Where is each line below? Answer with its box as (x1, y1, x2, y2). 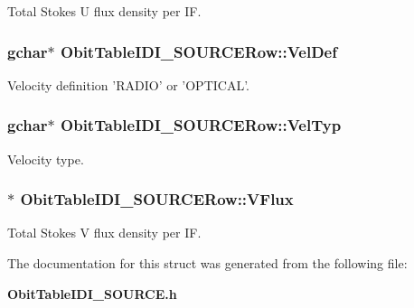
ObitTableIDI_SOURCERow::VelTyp (61, 114, 342, 136)
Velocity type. (7, 149, 84, 168)
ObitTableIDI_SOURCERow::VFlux (20, 188, 294, 210)
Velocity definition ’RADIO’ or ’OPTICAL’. (7, 75, 250, 94)
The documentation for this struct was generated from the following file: (7, 254, 408, 273)
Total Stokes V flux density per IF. (7, 223, 202, 242)
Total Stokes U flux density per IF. (7, 2, 202, 20)
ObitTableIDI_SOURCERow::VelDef (61, 40, 337, 62)
